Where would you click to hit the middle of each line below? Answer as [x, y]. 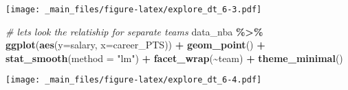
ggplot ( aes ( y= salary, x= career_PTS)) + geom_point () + [135, 45]
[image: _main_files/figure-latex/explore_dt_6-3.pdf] [134, 10]
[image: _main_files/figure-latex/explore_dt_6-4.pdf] [134, 80]
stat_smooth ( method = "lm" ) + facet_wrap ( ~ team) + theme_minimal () [174, 58]
